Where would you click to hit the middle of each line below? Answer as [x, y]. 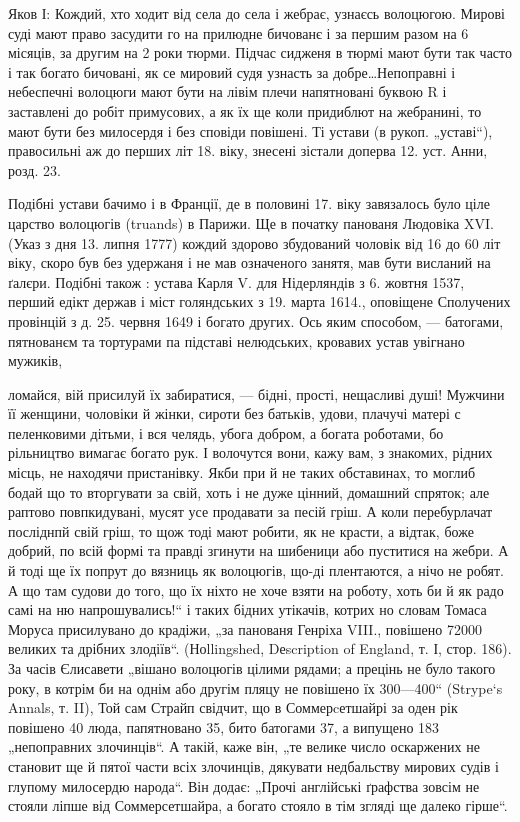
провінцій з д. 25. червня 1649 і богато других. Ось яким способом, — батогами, [256, 320]
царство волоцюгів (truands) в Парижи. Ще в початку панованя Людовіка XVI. [251, 222]
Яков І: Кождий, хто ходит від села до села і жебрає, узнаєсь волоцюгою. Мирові [257, 13]
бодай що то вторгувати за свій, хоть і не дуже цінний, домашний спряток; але [249, 491]
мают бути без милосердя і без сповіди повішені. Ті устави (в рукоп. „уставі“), [250, 130]
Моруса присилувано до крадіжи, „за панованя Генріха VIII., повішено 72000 [245, 628]
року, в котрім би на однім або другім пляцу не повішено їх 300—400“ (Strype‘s [255, 687]
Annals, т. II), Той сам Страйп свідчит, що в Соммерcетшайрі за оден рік [233, 707]
